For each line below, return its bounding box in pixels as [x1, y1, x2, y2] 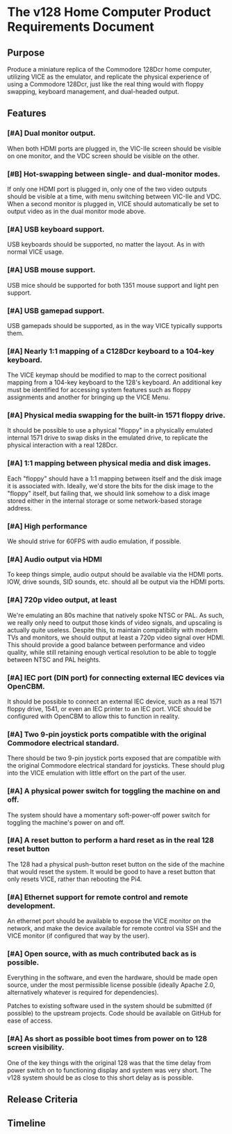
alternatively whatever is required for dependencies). [7, 988, 159, 997]
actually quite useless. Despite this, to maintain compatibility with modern [7, 626, 217, 634]
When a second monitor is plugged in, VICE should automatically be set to [7, 199, 219, 208]
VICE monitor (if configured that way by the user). [7, 931, 150, 940]
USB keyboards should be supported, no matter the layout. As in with [7, 240, 205, 249]
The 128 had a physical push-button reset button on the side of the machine [7, 860, 225, 868]
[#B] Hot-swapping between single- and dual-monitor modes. [7, 169, 221, 178]
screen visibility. [7, 1043, 65, 1053]
